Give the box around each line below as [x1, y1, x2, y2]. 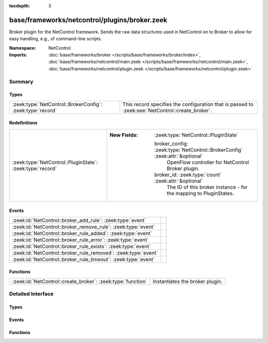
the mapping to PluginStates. [166, 190, 234, 197]
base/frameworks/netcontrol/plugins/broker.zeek [9, 15, 167, 24]
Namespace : [9, 45, 37, 51]
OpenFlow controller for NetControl [166, 159, 249, 166]
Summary [9, 78, 34, 85]
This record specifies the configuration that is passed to [122, 101, 254, 108]
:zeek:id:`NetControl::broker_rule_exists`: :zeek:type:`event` [12, 243, 151, 250]
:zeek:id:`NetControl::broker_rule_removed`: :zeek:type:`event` [12, 249, 158, 256]
